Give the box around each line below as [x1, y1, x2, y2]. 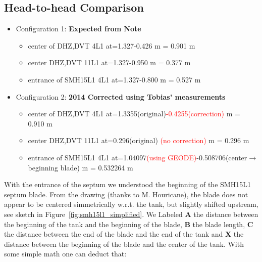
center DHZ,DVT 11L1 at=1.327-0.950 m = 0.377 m [28, 57, 191, 68]
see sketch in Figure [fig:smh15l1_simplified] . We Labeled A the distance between [4, 208, 258, 219]
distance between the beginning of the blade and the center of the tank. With [4, 238, 244, 249]
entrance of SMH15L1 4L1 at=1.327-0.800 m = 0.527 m [28, 74, 201, 84]
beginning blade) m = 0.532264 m [28, 162, 133, 172]
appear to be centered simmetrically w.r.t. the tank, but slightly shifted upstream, [4, 199, 258, 209]
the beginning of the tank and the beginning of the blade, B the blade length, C [4, 219, 253, 229]
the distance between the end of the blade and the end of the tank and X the [4, 229, 244, 239]
